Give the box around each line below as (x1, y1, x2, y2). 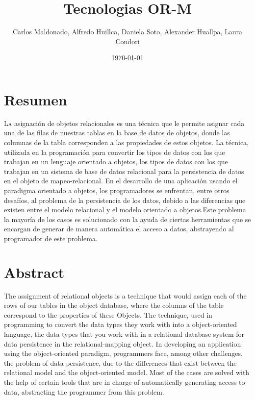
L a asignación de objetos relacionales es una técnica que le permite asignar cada (4, 118, 245, 128)
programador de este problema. (4, 233, 98, 243)
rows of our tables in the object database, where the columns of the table (4, 300, 224, 310)
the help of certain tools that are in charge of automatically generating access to (4, 377, 245, 387)
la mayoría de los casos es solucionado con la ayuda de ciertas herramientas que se (4, 214, 251, 224)
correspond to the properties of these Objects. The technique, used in (4, 309, 212, 320)
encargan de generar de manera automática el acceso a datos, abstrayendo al (4, 224, 234, 234)
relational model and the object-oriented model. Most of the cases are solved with (4, 367, 250, 377)
